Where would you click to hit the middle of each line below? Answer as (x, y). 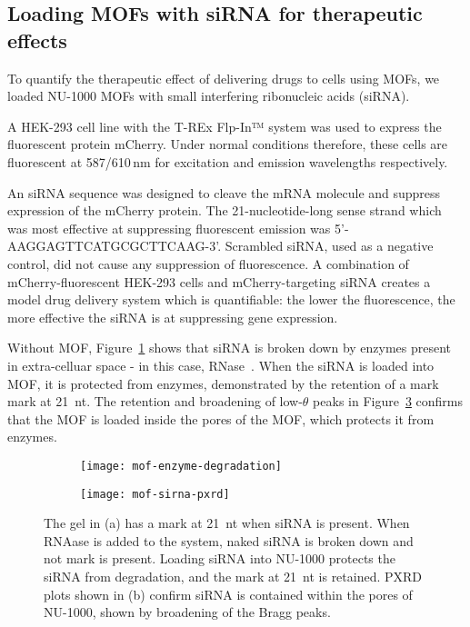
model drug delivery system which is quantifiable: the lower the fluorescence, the (231, 299)
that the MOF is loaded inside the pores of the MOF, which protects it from (221, 418)
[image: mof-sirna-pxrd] (155, 494)
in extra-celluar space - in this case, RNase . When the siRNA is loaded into (221, 365)
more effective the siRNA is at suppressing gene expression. (173, 317)
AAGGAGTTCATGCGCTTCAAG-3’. (115, 246)
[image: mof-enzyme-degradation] (181, 466)
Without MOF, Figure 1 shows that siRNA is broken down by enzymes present (230, 348)
